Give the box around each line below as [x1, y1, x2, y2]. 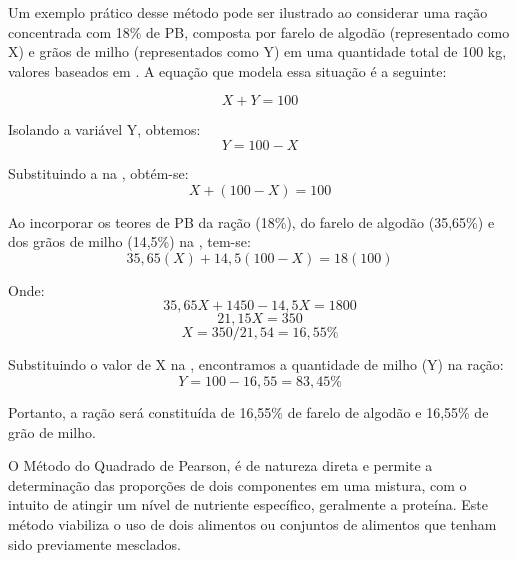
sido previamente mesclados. [8, 533, 181, 554]
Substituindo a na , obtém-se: [8, 162, 189, 183]
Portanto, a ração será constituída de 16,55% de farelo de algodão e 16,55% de [8, 401, 489, 422]
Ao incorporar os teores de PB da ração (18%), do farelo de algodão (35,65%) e [8, 211, 495, 232]
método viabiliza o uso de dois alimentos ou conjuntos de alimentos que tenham [8, 513, 497, 534]
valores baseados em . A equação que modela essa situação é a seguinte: [8, 60, 447, 81]
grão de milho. [8, 421, 96, 442]
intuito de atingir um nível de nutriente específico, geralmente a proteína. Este [8, 494, 489, 515]
